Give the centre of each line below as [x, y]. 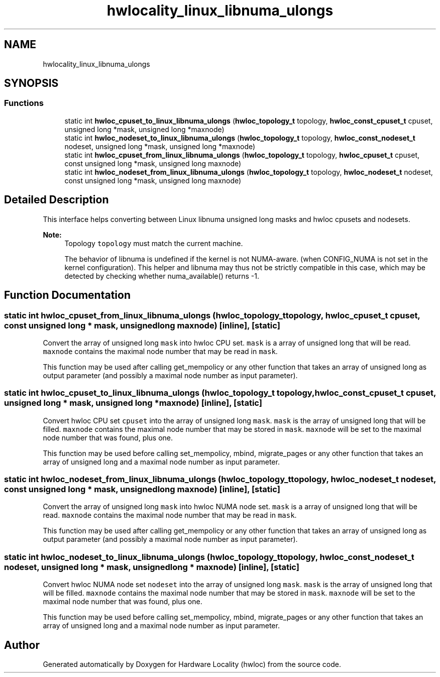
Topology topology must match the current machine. [154, 243]
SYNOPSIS [31, 83]
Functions [24, 103]
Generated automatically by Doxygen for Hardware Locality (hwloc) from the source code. [192, 664]
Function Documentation [67, 295]
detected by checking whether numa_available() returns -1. [162, 276]
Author [22, 645]
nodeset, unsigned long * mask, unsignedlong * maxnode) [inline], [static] [152, 567]
